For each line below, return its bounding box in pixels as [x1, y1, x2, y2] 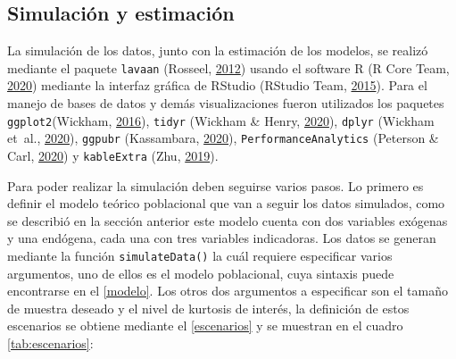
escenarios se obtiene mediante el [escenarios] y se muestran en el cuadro [7, 316, 403, 335]
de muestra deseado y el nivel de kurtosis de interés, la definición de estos [7, 298, 410, 317]
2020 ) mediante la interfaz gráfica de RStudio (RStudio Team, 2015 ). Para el [7, 76, 427, 95]
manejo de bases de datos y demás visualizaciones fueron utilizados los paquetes [7, 94, 444, 113]
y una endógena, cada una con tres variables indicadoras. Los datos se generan [7, 229, 436, 247]
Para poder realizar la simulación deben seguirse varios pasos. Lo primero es [7, 176, 424, 195]
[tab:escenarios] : [7, 334, 94, 353]
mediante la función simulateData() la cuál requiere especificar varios [7, 246, 393, 264]
